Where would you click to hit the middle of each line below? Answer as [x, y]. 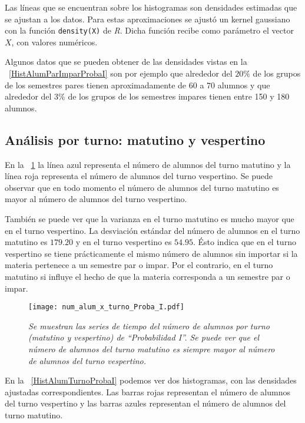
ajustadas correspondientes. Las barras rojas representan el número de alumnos [147, 391]
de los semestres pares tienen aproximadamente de [96, 85]
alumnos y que [244, 85]
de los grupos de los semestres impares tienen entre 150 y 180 [179, 96]
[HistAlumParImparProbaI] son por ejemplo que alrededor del [121, 73]
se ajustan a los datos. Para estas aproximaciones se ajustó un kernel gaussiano [147, 19]
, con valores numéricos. [54, 42]
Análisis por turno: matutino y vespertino [135, 139]
